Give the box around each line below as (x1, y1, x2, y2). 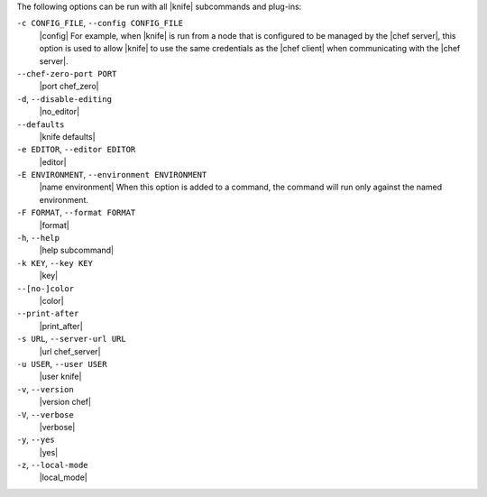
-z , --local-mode (16, 460, 88, 471)
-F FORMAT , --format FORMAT (16, 207, 136, 218)
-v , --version (16, 383, 74, 394)
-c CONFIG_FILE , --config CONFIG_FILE (16, 18, 184, 29)
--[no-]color (16, 283, 75, 293)
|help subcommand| (39, 244, 115, 256)
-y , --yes (16, 434, 55, 446)
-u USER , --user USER (16, 358, 107, 369)
